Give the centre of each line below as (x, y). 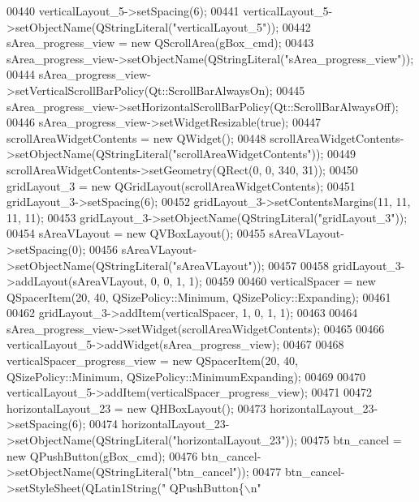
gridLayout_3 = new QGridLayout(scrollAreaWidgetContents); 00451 (181, 185)
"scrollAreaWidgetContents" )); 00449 (264, 154)
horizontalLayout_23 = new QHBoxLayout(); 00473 (136, 408)
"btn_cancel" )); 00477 (227, 472)
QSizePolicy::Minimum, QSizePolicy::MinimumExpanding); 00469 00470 (186, 376)
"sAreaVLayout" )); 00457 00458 (251, 265)
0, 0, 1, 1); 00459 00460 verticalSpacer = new (263, 281)
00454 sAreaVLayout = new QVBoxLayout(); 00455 (136, 233)
